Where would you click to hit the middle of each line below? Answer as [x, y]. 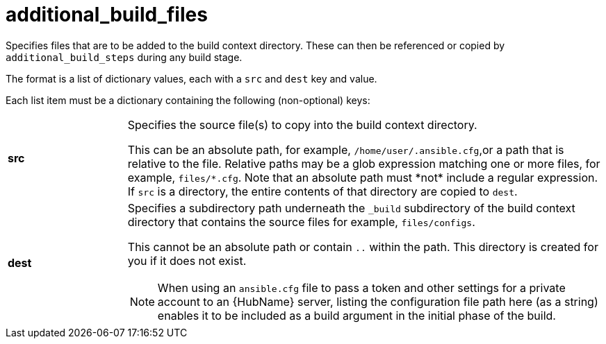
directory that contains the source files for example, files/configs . [301, 222]
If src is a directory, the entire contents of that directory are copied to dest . [322, 191]
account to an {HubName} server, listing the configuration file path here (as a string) [378, 301]
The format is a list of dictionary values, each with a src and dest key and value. [191, 78]
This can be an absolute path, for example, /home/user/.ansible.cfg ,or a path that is [346, 149]
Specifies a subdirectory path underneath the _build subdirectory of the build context [351, 208]
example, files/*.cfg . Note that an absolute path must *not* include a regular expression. [363, 177]
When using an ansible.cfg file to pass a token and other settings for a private [361, 287]
